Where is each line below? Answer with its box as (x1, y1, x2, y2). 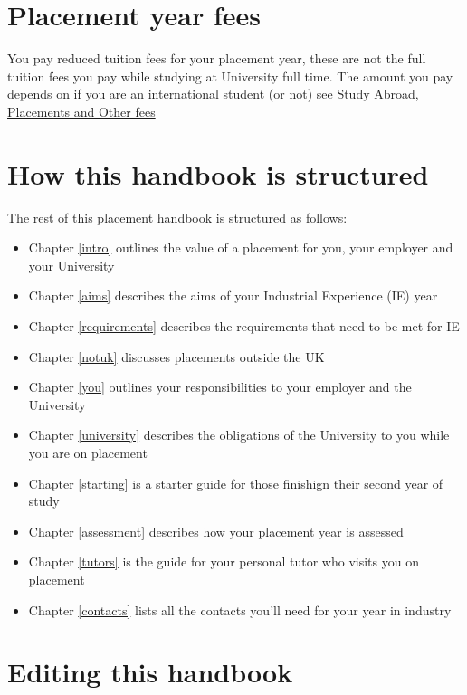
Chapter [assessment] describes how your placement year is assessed (28, 521, 404, 540)
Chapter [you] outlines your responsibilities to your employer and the (28, 377, 412, 396)
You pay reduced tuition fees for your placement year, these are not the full (7, 49, 426, 68)
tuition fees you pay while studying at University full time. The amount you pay (7, 66, 453, 85)
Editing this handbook (7, 653, 293, 690)
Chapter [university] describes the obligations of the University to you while (28, 425, 450, 444)
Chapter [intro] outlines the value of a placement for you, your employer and (28, 238, 453, 257)
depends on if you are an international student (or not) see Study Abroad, (7, 84, 419, 103)
